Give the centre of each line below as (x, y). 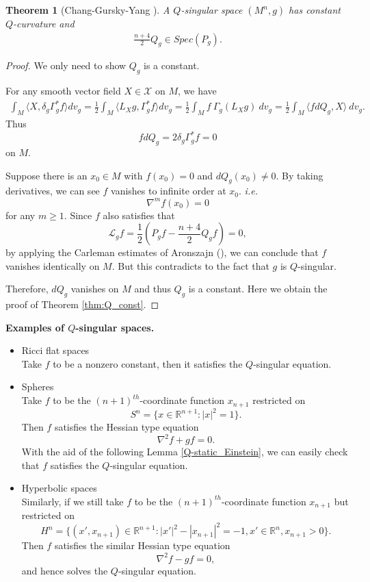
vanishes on (95, 289)
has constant (315, 10)
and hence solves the (65, 570)
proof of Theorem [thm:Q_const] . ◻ (82, 304)
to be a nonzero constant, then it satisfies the (148, 363)
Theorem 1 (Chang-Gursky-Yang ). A (88, 10)
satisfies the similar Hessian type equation (142, 545)
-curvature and (44, 23)
